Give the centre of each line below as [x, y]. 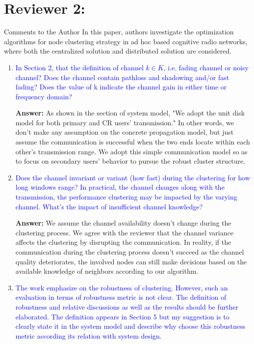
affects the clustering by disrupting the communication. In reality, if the [123, 242]
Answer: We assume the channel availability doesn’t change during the [123, 223]
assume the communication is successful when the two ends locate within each [133, 142]
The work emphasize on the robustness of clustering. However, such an [122, 287]
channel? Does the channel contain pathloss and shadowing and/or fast [122, 77]
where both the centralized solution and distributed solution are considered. [118, 51]
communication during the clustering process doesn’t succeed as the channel [130, 252]
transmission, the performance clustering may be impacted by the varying [126, 197]
